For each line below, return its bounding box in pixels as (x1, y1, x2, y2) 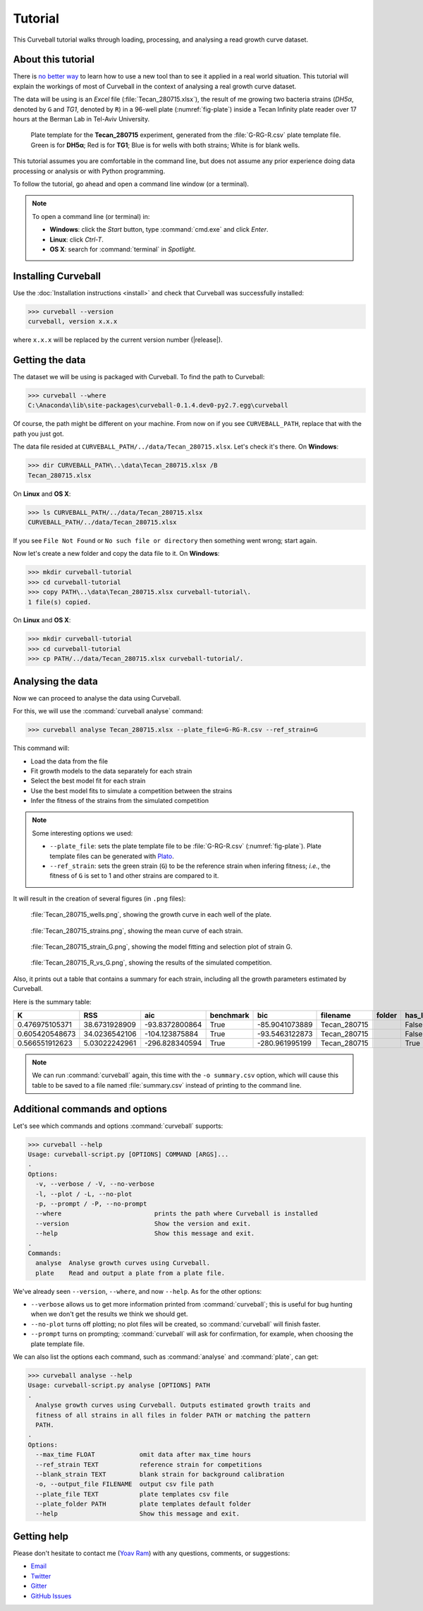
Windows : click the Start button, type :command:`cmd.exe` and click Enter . (49, 225, 269, 234)
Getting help (13, 1530, 68, 1542)
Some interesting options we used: (32, 828, 133, 837)
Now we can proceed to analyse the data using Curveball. (13, 694, 181, 702)
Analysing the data (13, 675, 98, 687)
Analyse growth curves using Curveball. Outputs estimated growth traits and (35, 1401, 311, 1409)
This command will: (13, 744, 70, 752)
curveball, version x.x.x (27, 318, 118, 326)
